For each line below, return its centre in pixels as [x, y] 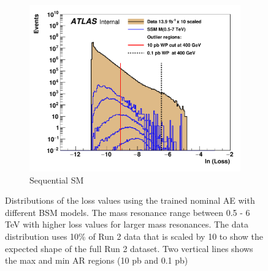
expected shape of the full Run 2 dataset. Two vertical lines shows [129, 248]
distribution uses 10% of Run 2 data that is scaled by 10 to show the [134, 236]
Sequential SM [57, 180]
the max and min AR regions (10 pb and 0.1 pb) [97, 260]
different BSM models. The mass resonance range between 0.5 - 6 [128, 212]
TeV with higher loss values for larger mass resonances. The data [127, 224]
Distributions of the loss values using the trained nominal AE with [130, 200]
